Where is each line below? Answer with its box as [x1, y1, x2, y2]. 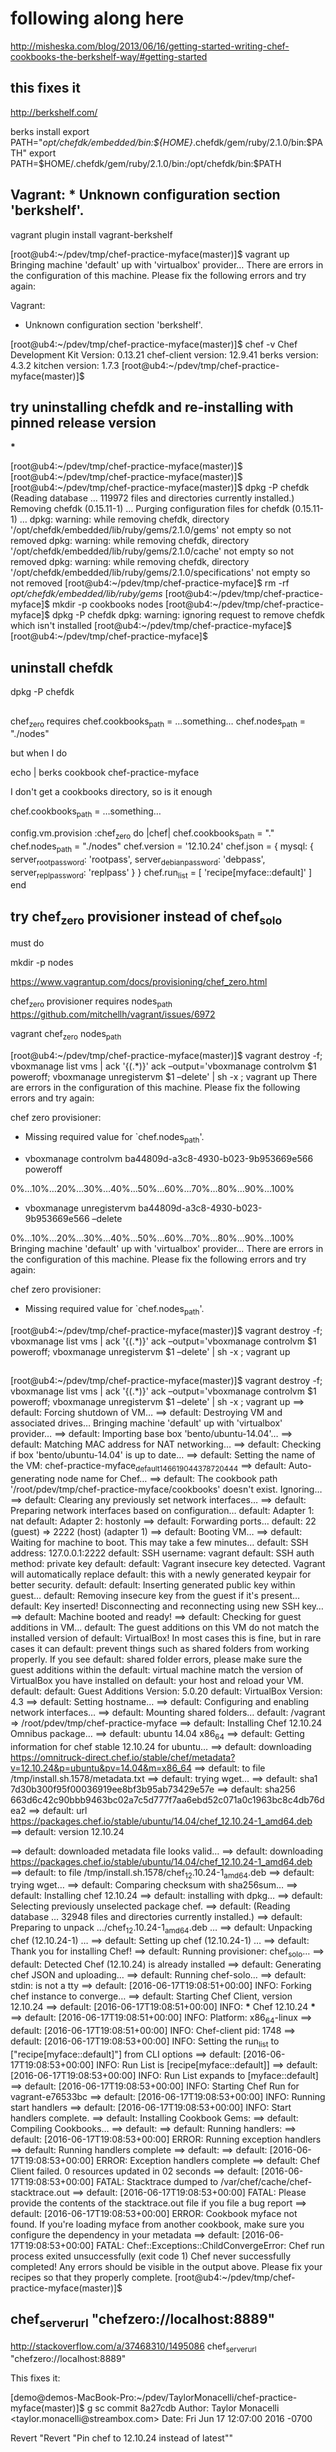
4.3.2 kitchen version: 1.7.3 [10, 359, 120, 371]
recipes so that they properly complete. [10, 2271, 173, 2283]
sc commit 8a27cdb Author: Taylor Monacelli [94, 2402, 280, 2414]
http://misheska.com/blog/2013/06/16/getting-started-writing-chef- [10, 40, 290, 52]
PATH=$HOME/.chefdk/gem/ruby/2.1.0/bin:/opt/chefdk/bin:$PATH [10, 157, 282, 169]
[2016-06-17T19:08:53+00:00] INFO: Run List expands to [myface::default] [10, 2069, 319, 2081]
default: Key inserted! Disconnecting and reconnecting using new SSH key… [10, 1600, 324, 1612]
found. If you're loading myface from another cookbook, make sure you [10, 2218, 305, 2230]
